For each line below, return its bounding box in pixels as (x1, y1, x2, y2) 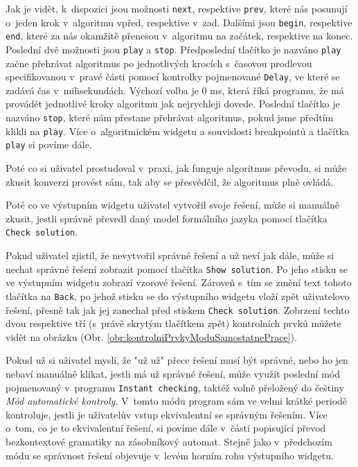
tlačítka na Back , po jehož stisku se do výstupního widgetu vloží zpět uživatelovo (6, 288, 350, 303)
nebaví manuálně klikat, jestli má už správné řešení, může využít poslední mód (6, 367, 340, 380)
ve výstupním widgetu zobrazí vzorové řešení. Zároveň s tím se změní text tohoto (6, 275, 352, 290)
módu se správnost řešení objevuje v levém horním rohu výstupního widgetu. (6, 448, 334, 462)
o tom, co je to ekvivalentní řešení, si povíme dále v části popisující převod (6, 421, 326, 435)
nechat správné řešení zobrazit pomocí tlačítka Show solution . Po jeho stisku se (6, 261, 348, 276)
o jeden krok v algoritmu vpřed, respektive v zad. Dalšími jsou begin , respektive (6, 15, 352, 29)
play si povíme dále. (6, 137, 92, 152)
